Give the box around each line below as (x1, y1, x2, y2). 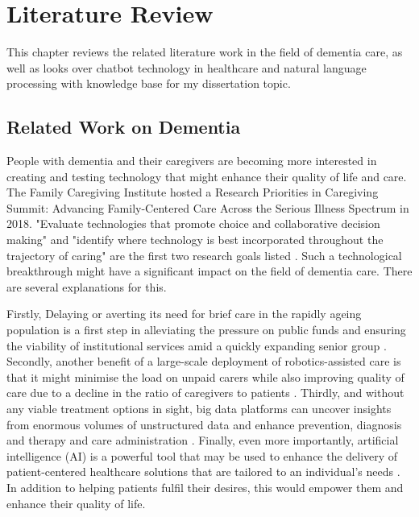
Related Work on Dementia (6, 114, 241, 139)
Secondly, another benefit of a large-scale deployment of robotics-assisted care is (6, 353, 401, 370)
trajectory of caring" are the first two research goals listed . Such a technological (6, 246, 402, 263)
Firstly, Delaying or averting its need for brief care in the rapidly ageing (6, 305, 362, 322)
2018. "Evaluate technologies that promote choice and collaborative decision (6, 215, 380, 232)
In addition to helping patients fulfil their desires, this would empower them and (6, 478, 404, 495)
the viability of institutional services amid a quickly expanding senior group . (6, 337, 387, 354)
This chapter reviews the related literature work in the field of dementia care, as (6, 43, 403, 60)
